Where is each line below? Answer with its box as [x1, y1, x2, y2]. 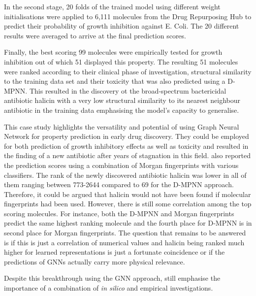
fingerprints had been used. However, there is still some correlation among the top [4, 198, 252, 209]
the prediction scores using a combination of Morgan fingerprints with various [4, 160, 239, 170]
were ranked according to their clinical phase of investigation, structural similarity [4, 66, 252, 76]
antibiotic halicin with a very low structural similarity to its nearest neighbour [4, 95, 241, 105]
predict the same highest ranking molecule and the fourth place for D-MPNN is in [4, 218, 252, 228]
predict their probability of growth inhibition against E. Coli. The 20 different [4, 21, 239, 31]
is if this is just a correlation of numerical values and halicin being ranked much [4, 237, 245, 247]
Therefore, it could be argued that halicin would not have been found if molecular [4, 189, 251, 199]
